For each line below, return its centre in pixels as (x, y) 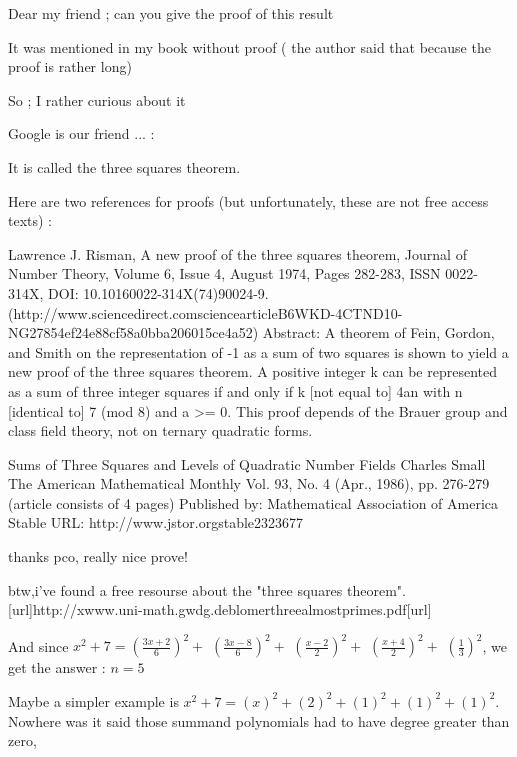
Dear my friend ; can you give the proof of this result (171, 13)
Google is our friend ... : (81, 133)
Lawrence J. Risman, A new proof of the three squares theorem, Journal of (237, 253)
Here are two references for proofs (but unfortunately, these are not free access (248, 200)
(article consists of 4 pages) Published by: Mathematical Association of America (253, 502)
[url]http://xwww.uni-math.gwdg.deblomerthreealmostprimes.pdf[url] (220, 609)
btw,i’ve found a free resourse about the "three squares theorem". (207, 589)
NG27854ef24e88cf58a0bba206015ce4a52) (133, 332)
